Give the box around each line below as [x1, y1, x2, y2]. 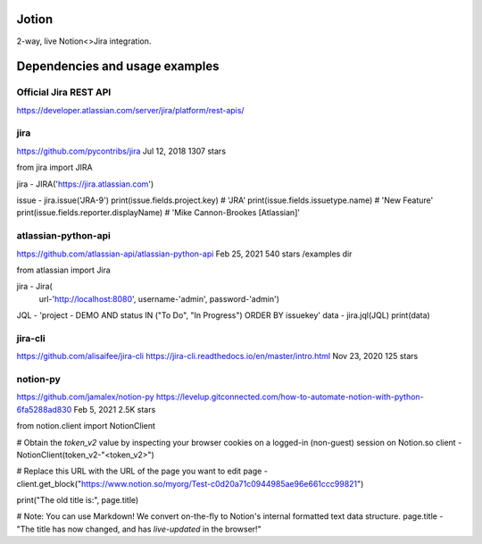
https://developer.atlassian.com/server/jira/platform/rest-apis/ [16, 105, 245, 115]
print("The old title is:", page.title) [16, 495, 139, 506]
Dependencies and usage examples [16, 59, 220, 74]
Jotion [16, 12, 54, 27]
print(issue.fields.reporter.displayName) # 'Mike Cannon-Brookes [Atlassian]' [16, 207, 301, 218]
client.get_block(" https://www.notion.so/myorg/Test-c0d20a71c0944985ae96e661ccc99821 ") [16, 478, 364, 489]
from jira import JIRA [16, 162, 93, 173]
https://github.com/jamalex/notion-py [16, 391, 155, 402]
